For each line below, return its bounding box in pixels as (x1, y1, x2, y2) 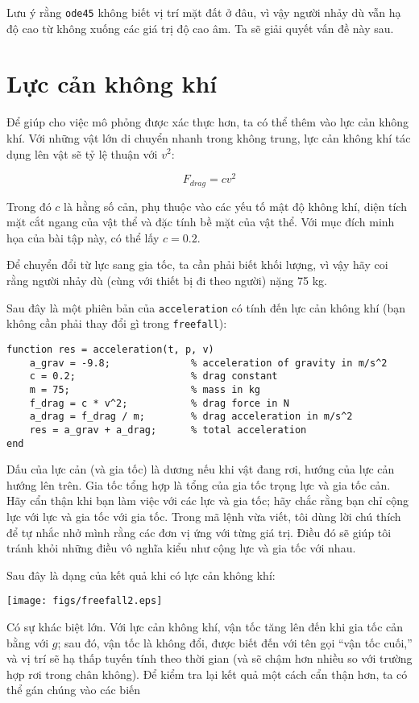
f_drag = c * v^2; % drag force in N (29, 397, 289, 409)
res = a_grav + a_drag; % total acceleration (29, 424, 307, 436)
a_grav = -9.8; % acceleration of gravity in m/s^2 (29, 357, 388, 369)
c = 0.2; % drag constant (29, 370, 278, 383)
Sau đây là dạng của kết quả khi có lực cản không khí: (6, 566, 276, 583)
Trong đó (6, 197, 52, 214)
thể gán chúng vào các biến (6, 681, 141, 698)
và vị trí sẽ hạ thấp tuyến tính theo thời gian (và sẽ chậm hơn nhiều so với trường (6, 650, 413, 667)
